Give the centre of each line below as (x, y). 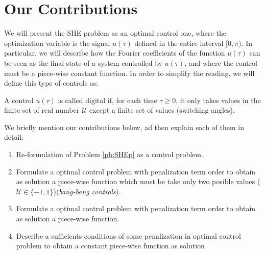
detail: (14, 137)
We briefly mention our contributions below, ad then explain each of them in (124, 127)
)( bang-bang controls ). (87, 191)
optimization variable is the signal (57, 43)
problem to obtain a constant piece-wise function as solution (110, 246)
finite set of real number (42, 110)
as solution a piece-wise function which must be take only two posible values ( (138, 181)
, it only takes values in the (218, 100)
